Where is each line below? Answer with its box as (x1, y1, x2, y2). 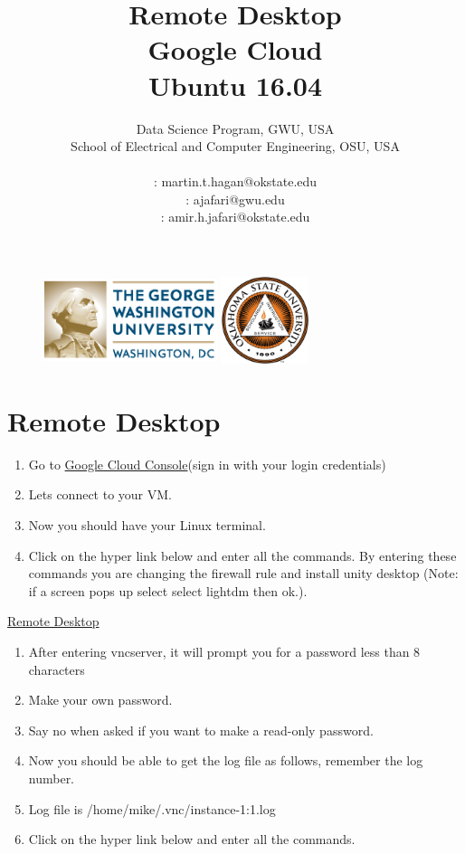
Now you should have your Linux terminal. (28, 515, 266, 534)
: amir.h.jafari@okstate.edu (160, 207, 310, 226)
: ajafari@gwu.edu (185, 189, 285, 208)
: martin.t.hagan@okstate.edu (153, 172, 318, 191)
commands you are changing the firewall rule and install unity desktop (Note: (28, 564, 459, 583)
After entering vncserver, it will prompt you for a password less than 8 (28, 641, 421, 660)
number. (28, 768, 75, 787)
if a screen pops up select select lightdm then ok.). (28, 581, 308, 600)
